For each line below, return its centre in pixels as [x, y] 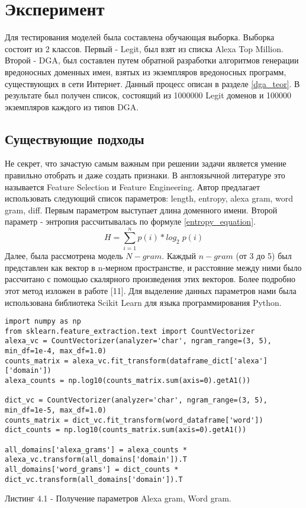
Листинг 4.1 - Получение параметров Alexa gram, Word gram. [118, 498]
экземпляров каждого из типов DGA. [72, 106]
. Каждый [179, 256]
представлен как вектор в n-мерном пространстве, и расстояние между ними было [153, 267]
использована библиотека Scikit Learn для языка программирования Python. [143, 302]
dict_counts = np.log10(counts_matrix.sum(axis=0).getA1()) [126, 430]
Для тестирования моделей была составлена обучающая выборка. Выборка [140, 37]
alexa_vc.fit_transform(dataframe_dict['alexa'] [170, 361]
